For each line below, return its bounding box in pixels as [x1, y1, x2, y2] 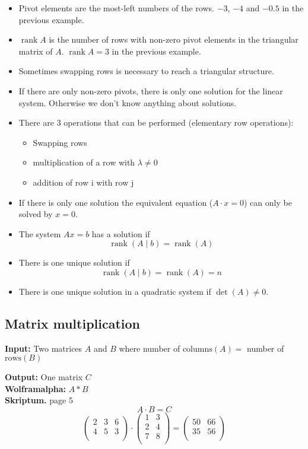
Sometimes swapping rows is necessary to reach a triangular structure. [18, 65, 274, 77]
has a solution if [91, 227, 150, 240]
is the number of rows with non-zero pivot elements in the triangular [49, 33, 299, 46]
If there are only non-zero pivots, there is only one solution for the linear [18, 84, 283, 97]
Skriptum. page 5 [5, 394, 73, 406]
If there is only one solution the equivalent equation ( [18, 196, 213, 208]
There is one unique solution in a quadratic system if [18, 285, 211, 297]
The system [18, 227, 61, 240]
